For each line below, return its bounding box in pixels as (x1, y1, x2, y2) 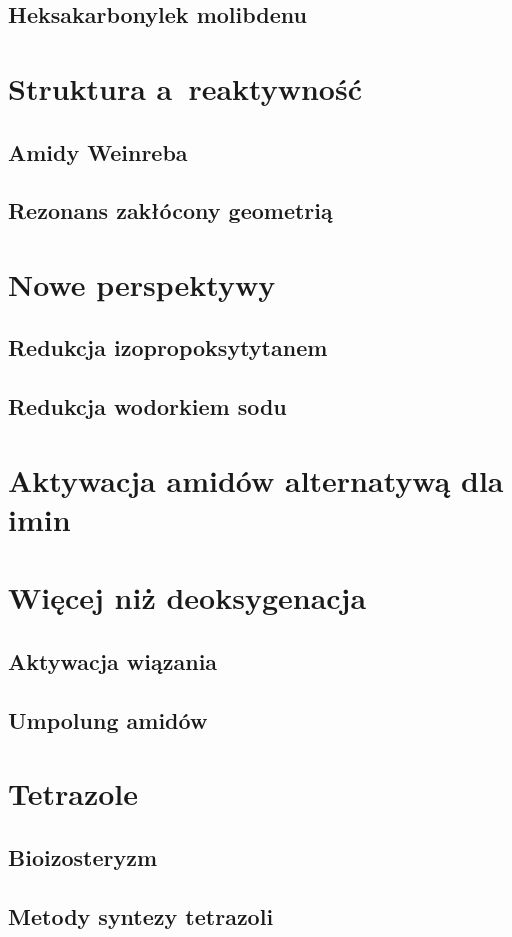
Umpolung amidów (8, 704, 208, 735)
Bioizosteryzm (8, 841, 157, 872)
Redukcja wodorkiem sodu (8, 391, 287, 422)
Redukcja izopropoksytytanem (8, 332, 328, 363)
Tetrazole (8, 773, 139, 814)
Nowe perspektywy (8, 263, 276, 304)
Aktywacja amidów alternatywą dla (8, 459, 504, 500)
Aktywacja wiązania (8, 645, 218, 676)
